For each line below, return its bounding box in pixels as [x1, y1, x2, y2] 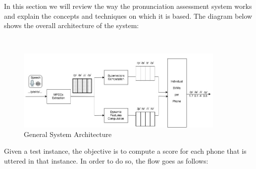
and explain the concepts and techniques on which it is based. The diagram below [4, 10, 253, 21]
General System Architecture [24, 129, 112, 139]
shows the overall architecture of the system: [4, 20, 139, 31]
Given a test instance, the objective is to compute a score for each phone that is [4, 145, 247, 156]
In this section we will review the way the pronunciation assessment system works [4, 1, 252, 11]
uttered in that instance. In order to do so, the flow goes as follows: [4, 155, 208, 166]
